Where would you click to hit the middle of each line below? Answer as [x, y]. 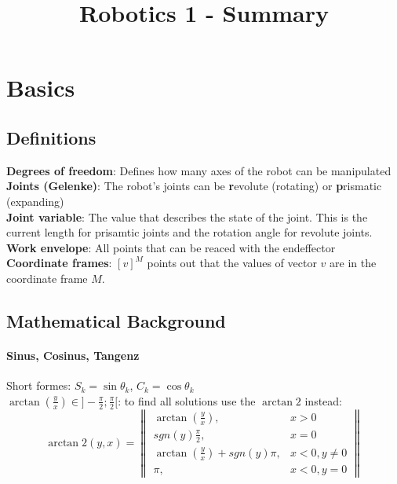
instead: [324, 400]
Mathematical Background [116, 320]
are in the [353, 263]
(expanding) [35, 201]
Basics [41, 88]
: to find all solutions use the [187, 400]
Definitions [51, 137]
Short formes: [39, 385]
